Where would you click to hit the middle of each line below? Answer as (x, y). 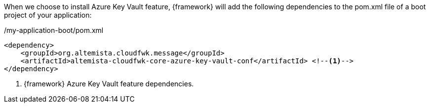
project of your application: (48, 15)
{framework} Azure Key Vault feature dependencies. (109, 84)
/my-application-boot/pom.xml (54, 30)
